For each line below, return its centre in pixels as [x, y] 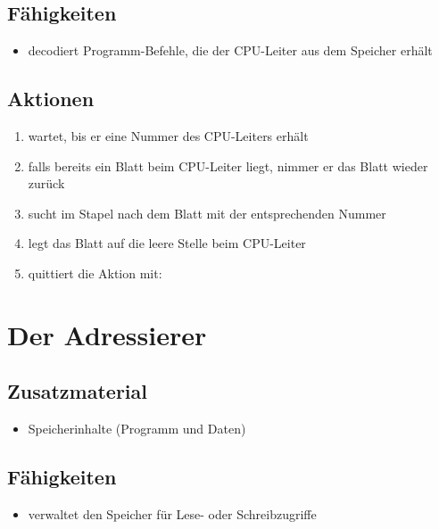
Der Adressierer [107, 334]
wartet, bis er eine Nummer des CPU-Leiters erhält [168, 136]
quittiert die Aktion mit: [95, 273]
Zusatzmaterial [77, 391]
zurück [46, 183]
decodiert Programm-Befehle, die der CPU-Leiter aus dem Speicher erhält [230, 50]
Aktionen [51, 99]
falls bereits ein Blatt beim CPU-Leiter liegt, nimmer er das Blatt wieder [228, 165]
